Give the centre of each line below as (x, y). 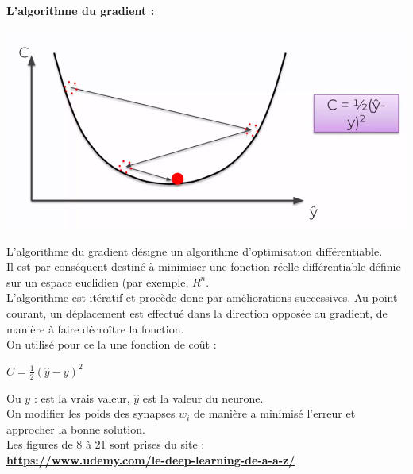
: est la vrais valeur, (82, 397)
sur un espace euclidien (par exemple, (98, 281)
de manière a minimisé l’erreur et (274, 413)
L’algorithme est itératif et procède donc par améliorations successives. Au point (202, 297)
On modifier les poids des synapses (91, 413)
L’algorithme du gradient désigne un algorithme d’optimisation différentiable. (195, 250)
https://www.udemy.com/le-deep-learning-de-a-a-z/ (151, 459)
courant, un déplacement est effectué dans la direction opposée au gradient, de (197, 312)
